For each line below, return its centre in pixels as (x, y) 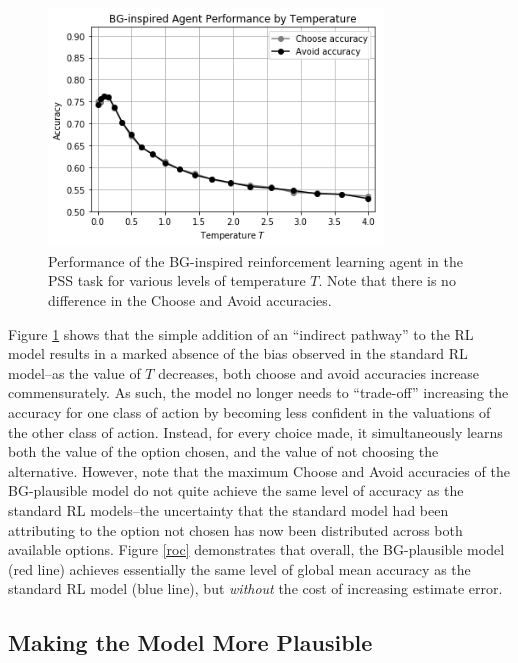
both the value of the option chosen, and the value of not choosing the (223, 451)
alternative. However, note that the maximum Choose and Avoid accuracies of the (259, 470)
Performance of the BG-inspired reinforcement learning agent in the (255, 260)
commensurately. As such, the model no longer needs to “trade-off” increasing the (258, 392)
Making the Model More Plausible (190, 642)
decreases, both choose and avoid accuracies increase (319, 372)
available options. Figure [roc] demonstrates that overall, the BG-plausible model (256, 549)
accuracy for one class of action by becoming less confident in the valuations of (249, 412)
